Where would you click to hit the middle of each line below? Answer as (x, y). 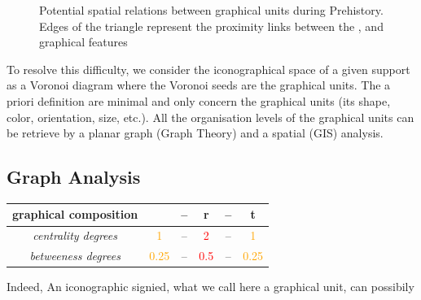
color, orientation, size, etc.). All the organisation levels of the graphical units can (210, 117)
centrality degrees (75, 235)
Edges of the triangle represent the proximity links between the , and (211, 26)
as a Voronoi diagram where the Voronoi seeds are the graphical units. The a (199, 85)
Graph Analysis (74, 177)
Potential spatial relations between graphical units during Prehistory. (211, 10)
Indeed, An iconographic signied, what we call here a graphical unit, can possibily (210, 287)
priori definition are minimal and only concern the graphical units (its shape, (199, 100)
